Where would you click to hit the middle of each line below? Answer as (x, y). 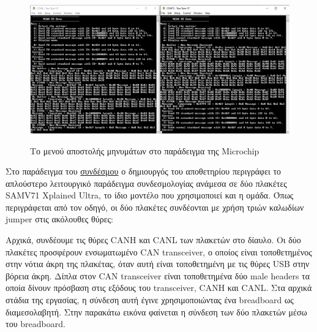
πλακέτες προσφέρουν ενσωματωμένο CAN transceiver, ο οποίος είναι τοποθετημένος (159, 251)
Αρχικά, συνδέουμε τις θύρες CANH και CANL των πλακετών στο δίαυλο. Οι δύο (153, 240)
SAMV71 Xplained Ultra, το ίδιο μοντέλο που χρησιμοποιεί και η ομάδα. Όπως (150, 195)
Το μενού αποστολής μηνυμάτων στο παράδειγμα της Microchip (145, 150)
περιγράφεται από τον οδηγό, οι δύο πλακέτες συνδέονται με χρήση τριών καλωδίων (155, 207)
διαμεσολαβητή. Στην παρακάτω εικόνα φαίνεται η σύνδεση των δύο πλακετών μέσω (156, 311)
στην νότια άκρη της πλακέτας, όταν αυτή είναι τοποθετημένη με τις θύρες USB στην (158, 264)
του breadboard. (35, 324)
